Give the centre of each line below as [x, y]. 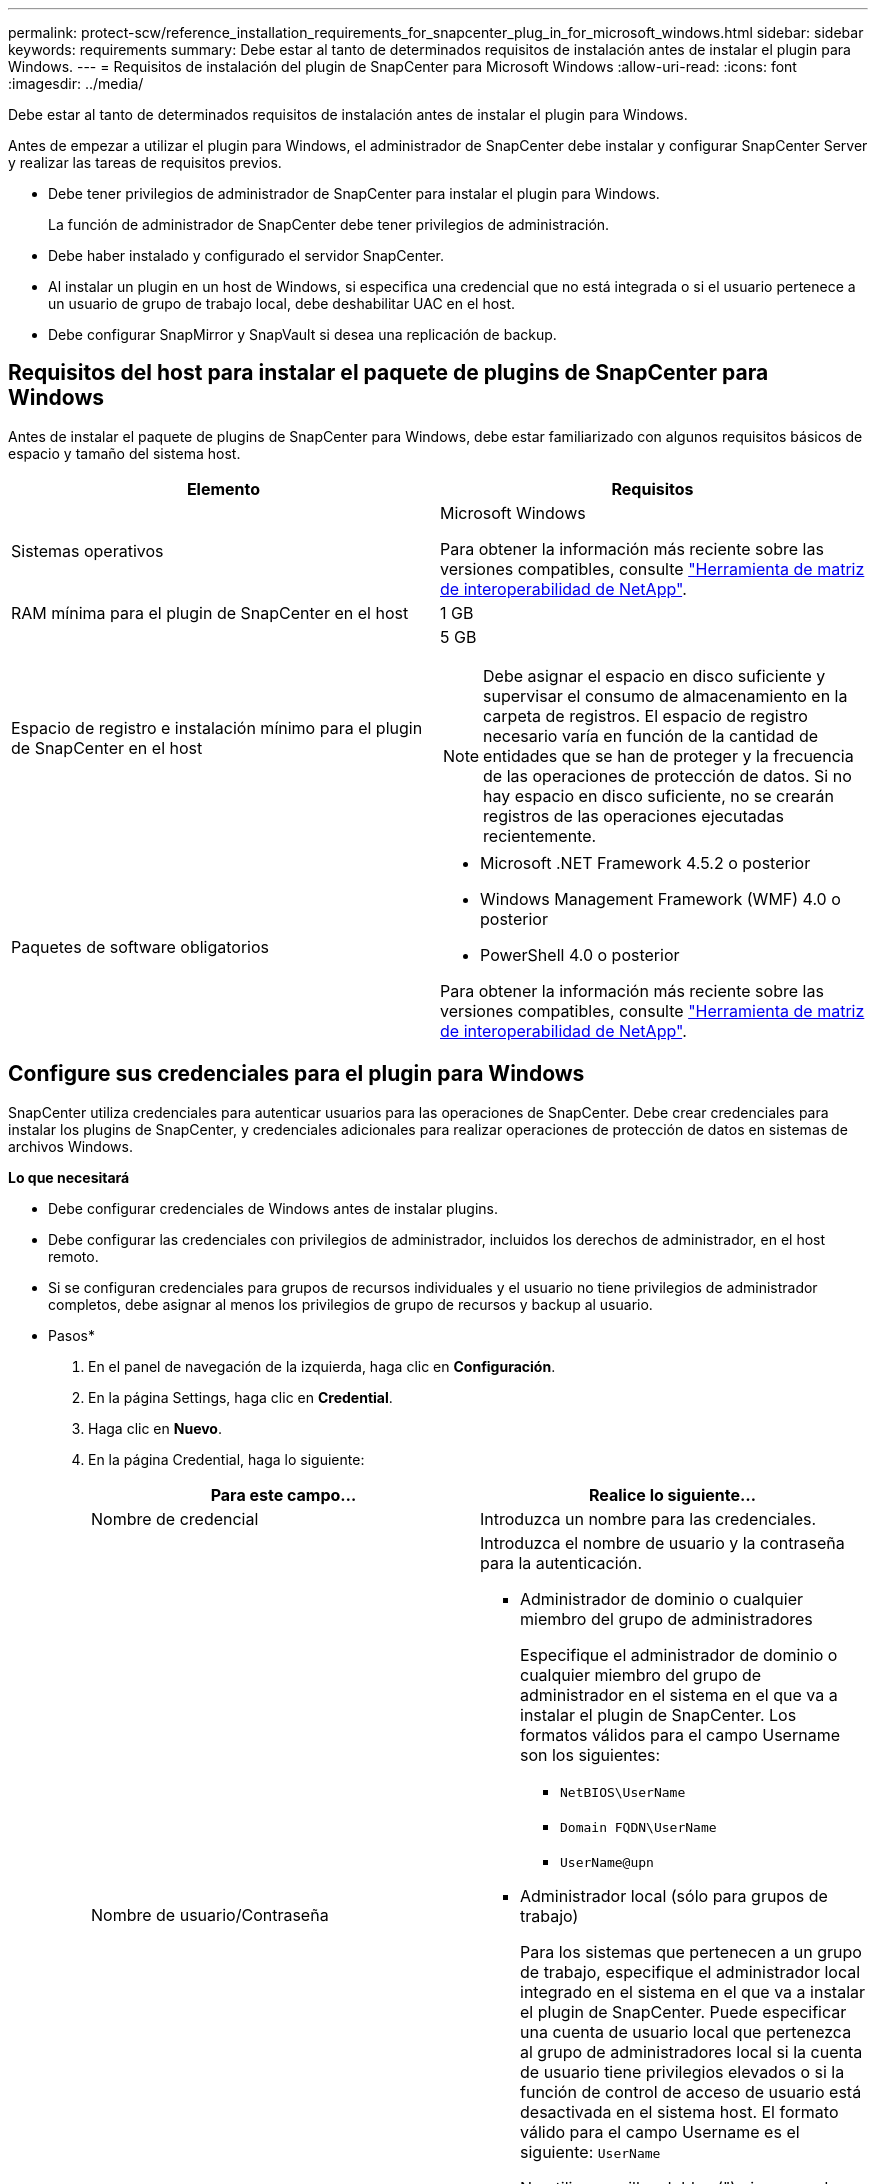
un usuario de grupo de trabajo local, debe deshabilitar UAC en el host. [282, 303]
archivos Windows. [70, 1146]
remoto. [73, 1256]
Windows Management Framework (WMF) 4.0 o [660, 898]
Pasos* [71, 1335]
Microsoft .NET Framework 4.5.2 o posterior [645, 862]
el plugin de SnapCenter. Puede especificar [683, 2011]
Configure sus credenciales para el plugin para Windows [296, 1074]
